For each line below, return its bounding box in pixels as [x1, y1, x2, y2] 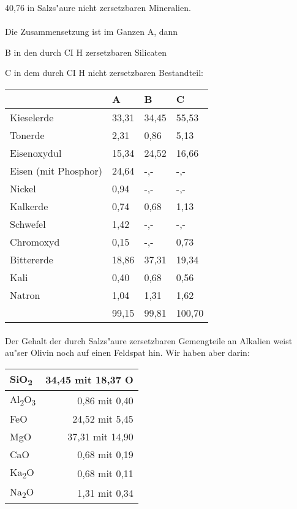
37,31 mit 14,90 [67, 429, 133, 444]
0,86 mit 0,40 [77, 393, 133, 407]
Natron [10, 287, 40, 302]
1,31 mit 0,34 [77, 485, 133, 500]
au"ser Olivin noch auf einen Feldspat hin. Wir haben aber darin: [5, 346, 250, 359]
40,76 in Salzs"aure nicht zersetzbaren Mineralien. [5, 1, 191, 13]
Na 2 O [10, 484, 34, 501]
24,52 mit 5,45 [72, 412, 133, 426]
